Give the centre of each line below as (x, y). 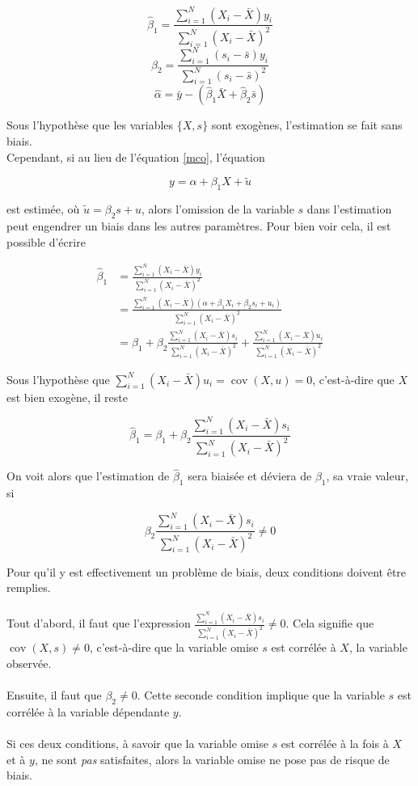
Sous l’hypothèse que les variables (90, 125)
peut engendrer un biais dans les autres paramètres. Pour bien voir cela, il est (199, 225)
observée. (29, 663)
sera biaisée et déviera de (250, 476)
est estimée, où (43, 209)
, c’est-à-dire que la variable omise (174, 647)
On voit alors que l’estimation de (88, 476)
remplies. (29, 587)
